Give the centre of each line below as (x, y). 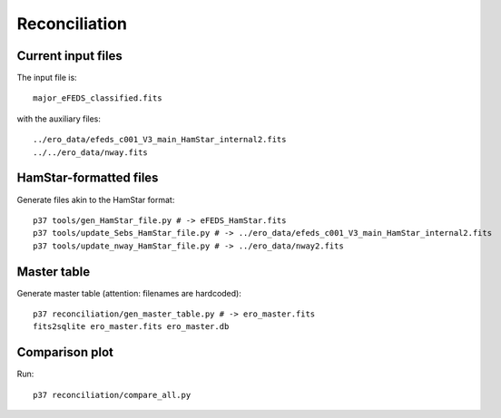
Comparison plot (65, 352)
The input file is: (47, 78)
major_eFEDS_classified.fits (98, 98)
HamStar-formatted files (88, 178)
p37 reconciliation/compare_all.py (112, 395)
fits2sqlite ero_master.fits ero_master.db (131, 327)
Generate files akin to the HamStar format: (96, 199)
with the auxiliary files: (59, 119)
